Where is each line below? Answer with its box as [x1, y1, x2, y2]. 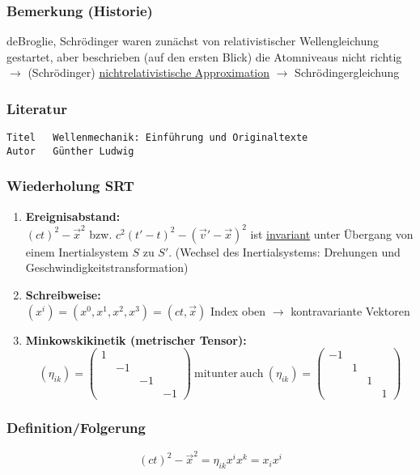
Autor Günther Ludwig [6, 145, 134, 157]
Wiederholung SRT [6, 176, 134, 196]
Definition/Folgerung [6, 418, 146, 438]
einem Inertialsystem [25, 243, 129, 260]
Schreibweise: [25, 286, 101, 303]
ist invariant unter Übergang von [250, 225, 414, 242]
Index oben [210, 302, 266, 319]
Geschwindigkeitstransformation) [25, 259, 189, 276]
